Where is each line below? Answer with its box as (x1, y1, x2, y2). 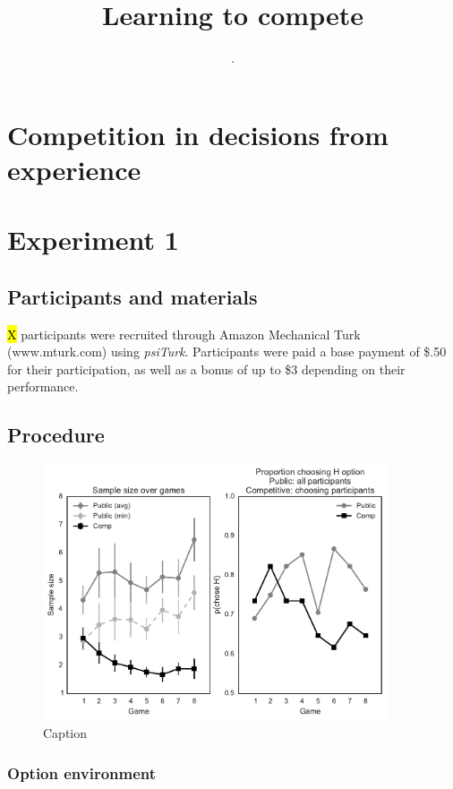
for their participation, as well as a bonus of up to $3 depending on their (7, 359, 406, 378)
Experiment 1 (7, 221, 179, 258)
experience (7, 150, 141, 187)
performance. (7, 377, 79, 396)
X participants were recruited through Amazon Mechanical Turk (7, 324, 361, 343)
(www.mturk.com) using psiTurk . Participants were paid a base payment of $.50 (7, 342, 447, 361)
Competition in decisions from (7, 116, 389, 152)
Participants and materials (7, 282, 258, 310)
